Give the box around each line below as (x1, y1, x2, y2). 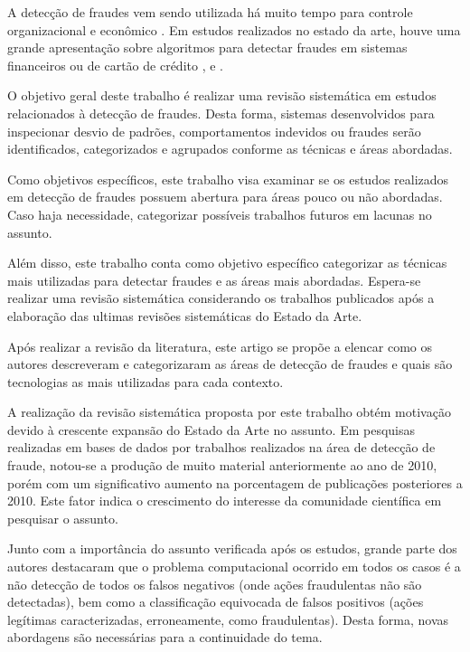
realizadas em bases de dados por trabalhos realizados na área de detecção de (7, 438, 436, 457)
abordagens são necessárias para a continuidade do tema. (7, 628, 323, 647)
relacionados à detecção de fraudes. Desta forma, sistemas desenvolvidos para (7, 103, 435, 122)
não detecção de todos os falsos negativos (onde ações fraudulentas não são (7, 574, 422, 593)
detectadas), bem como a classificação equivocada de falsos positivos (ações (7, 592, 424, 611)
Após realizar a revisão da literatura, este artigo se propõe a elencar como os (7, 336, 433, 355)
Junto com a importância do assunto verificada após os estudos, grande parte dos (7, 539, 457, 558)
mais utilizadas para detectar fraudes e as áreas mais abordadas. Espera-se (7, 270, 421, 289)
